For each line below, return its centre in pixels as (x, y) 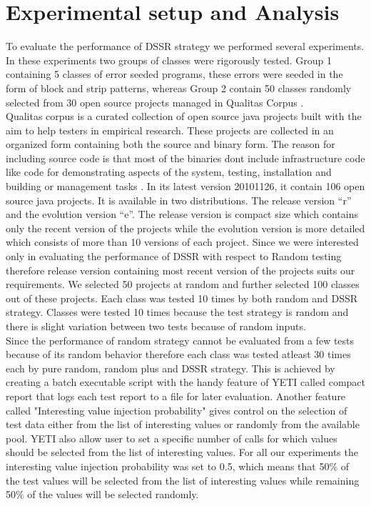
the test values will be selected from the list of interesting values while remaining (183, 480)
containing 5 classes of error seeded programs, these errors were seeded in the (174, 74)
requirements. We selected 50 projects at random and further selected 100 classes (183, 284)
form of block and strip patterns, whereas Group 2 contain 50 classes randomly (179, 88)
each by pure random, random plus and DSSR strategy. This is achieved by (171, 368)
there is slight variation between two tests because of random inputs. (156, 326)
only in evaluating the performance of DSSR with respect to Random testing (174, 256)
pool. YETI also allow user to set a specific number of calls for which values (172, 438)
